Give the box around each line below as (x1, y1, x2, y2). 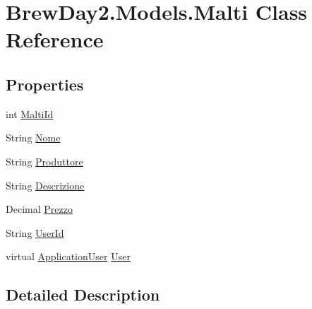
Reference (6, 25, 104, 54)
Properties (6, 73, 84, 95)
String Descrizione (6, 177, 85, 192)
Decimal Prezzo (6, 202, 73, 216)
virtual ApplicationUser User (6, 249, 131, 264)
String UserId (6, 225, 64, 240)
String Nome (6, 130, 61, 145)
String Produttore (6, 153, 83, 168)
